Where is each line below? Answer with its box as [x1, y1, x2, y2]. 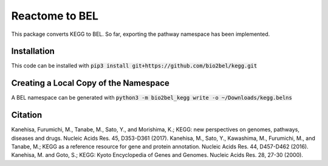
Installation [11, 46, 55, 57]
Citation [11, 110, 43, 120]
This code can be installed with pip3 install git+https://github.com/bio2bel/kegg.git [11, 62, 258, 69]
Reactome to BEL [11, 9, 98, 22]
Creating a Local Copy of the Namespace [11, 78, 170, 88]
